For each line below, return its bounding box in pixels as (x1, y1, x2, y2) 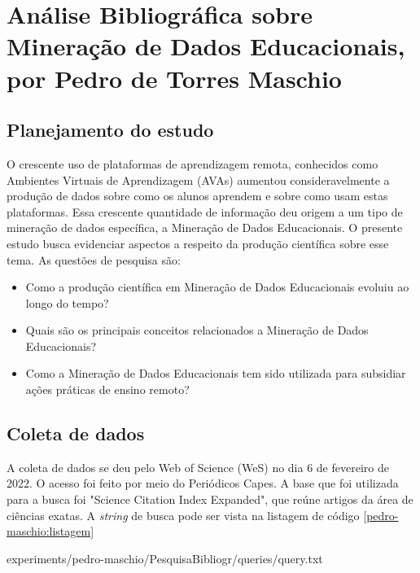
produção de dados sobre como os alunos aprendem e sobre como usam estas (7, 187, 388, 204)
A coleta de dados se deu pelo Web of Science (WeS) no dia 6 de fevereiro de (7, 458, 389, 475)
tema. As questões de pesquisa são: (7, 251, 181, 268)
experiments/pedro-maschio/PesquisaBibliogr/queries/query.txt (7, 549, 323, 566)
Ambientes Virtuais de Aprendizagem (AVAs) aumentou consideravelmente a (7, 171, 390, 188)
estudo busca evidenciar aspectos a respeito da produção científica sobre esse (7, 234, 389, 252)
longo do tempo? (25, 294, 109, 311)
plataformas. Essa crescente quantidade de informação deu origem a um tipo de (7, 203, 403, 220)
